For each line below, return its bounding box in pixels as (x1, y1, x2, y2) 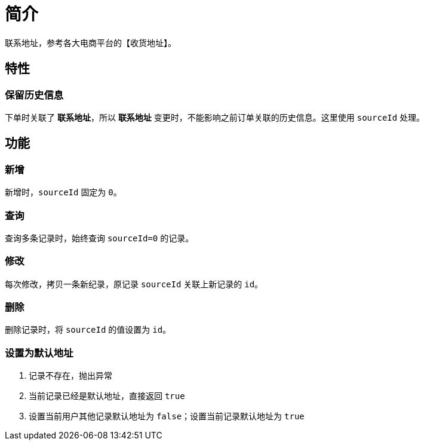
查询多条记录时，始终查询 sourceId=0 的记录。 (5, 232, 194, 243)
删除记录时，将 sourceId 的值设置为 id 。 (5, 324, 171, 335)
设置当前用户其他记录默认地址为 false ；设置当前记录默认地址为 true (29, 411, 305, 422)
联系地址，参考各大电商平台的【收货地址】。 (5, 37, 176, 48)
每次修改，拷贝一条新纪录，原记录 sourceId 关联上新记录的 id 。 (5, 278, 263, 289)
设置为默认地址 (5, 346, 73, 359)
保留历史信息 (5, 88, 64, 101)
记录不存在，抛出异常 (29, 370, 112, 381)
